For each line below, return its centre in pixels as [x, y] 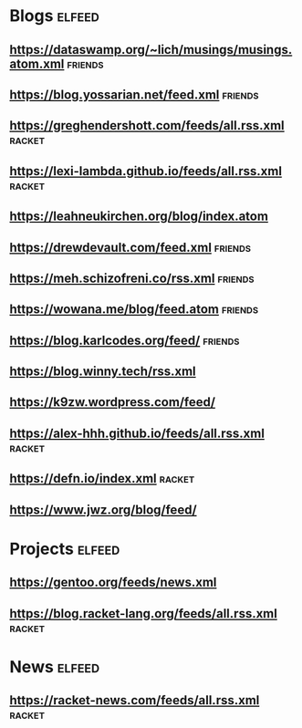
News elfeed [55, 666]
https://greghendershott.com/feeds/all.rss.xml [147, 125]
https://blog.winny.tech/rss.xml [103, 372]
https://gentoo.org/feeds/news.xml [113, 582]
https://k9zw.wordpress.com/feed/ [113, 402]
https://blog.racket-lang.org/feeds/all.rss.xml [144, 614]
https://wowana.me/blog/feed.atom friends [134, 310]
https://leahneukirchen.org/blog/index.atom [139, 217]
